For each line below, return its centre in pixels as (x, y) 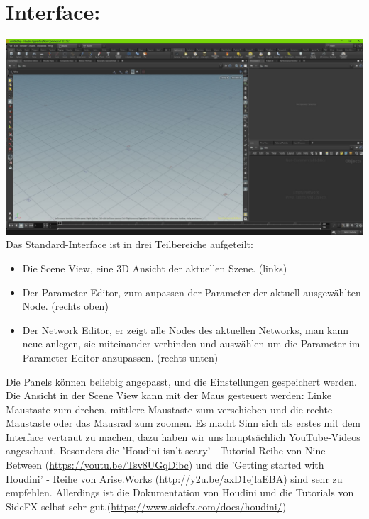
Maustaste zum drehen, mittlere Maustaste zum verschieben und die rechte (169, 409)
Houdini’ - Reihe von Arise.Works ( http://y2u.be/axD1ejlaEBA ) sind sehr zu (174, 478)
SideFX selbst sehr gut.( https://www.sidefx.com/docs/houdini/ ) (146, 506)
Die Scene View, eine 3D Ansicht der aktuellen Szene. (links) (155, 268)
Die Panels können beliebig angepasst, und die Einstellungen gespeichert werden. (181, 381)
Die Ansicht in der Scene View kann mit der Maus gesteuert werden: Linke (169, 395)
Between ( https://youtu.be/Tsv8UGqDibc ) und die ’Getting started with (165, 465)
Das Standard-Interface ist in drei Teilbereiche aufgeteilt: (130, 244)
